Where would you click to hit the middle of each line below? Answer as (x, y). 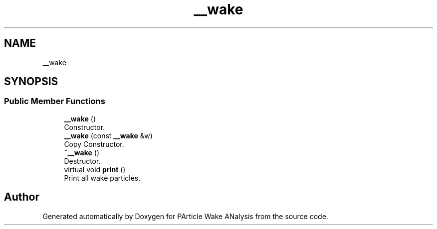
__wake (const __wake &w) (108, 135)
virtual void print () (95, 169)
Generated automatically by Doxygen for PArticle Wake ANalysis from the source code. (185, 216)
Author (22, 197)
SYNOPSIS (31, 82)
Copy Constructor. (94, 144)
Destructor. (82, 161)
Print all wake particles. (102, 178)
